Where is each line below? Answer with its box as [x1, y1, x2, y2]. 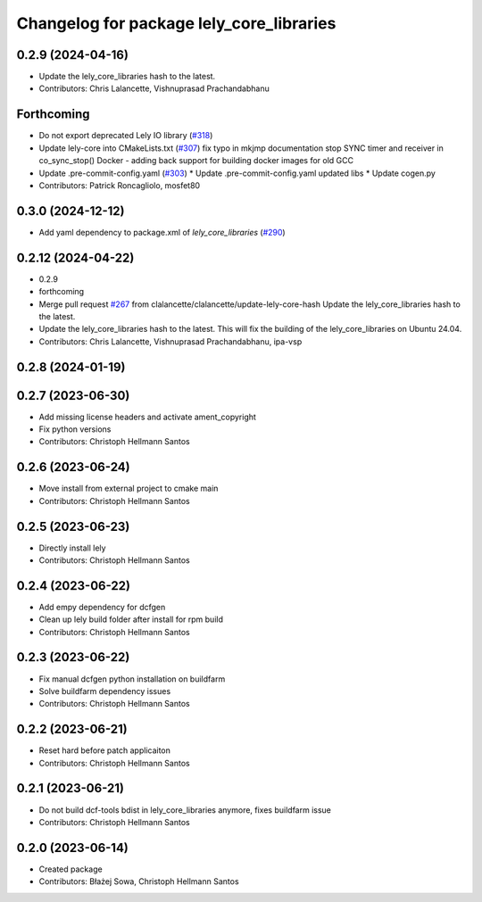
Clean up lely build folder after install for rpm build [38, 614, 223, 625]
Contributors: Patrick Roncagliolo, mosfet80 [38, 179, 201, 191]
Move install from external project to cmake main [38, 483, 219, 494]
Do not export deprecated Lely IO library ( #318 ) [38, 130, 213, 141]
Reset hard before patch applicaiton [38, 745, 171, 756]
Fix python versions [38, 424, 112, 434]
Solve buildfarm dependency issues [38, 685, 171, 696]
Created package [38, 864, 103, 874]
